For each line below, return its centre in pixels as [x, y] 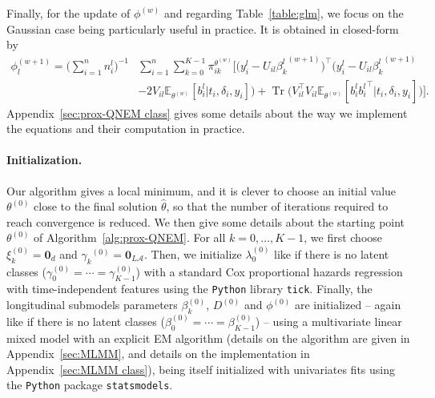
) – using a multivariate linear [328, 321]
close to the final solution [96, 206]
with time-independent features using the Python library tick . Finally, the [189, 289]
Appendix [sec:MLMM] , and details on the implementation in [158, 354]
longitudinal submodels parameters [92, 304]
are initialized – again [348, 304]
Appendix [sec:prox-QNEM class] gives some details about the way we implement [207, 113]
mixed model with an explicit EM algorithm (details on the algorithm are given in [208, 338]
